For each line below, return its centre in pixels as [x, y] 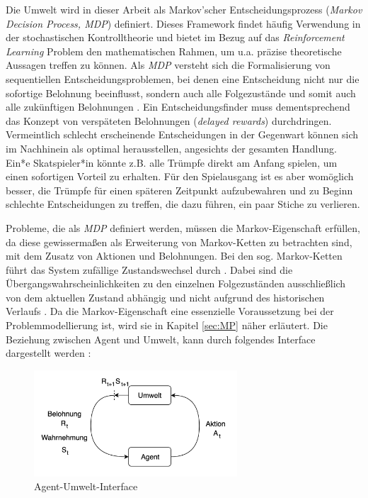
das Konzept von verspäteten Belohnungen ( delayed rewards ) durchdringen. [169, 120]
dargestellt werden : [48, 353]
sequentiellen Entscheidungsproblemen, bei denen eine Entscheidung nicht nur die [183, 78]
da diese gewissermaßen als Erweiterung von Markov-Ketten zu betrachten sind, [179, 242]
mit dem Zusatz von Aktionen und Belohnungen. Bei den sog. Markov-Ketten [174, 256]
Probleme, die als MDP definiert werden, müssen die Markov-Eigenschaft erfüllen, [183, 227]
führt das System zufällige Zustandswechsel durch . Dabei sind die [149, 269]
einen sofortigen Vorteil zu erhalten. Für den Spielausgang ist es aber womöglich [180, 176]
